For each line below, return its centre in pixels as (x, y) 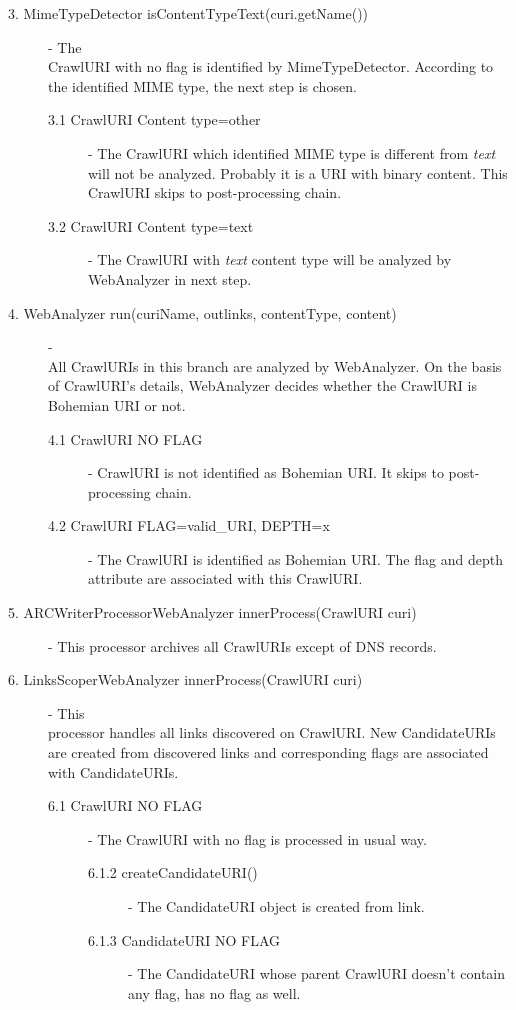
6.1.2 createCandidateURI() (173, 872)
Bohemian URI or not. (117, 404)
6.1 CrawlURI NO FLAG (125, 805)
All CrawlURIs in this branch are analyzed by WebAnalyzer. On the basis (275, 365)
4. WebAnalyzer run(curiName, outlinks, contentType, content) (202, 312)
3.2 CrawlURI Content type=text (151, 225)
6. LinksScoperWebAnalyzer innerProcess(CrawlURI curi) (185, 679)
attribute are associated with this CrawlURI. (225, 578)
